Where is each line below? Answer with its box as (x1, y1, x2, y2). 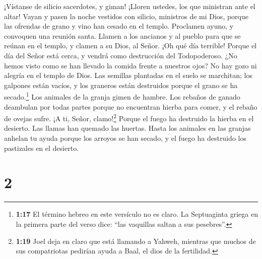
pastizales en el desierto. (4, 142, 79, 153)
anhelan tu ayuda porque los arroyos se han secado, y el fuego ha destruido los (4, 133, 246, 143)
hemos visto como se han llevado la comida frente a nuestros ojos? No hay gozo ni (4, 60, 257, 70)
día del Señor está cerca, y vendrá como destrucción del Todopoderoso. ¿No (4, 50, 237, 60)
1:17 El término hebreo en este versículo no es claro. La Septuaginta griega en (16, 209, 258, 219)
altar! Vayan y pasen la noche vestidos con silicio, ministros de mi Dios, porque (4, 11, 248, 21)
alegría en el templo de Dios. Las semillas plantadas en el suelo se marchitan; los (4, 70, 252, 80)
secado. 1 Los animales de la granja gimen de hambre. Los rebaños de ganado (4, 90, 240, 102)
